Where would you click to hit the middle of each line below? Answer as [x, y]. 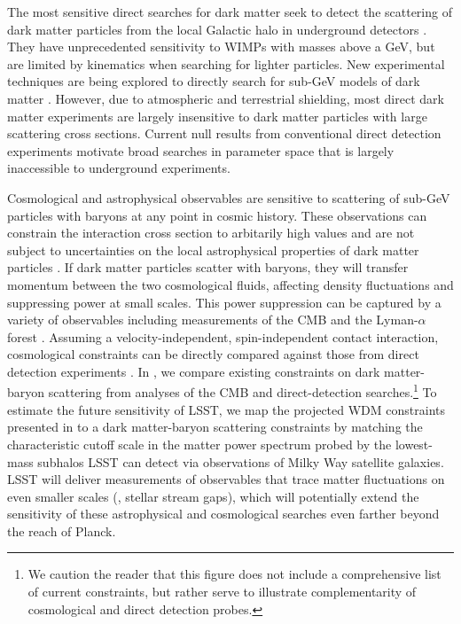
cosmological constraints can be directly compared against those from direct [213, 354]
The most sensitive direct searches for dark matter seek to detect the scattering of [230, 12]
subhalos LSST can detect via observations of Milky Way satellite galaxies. [241, 461]
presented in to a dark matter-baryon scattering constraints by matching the [215, 427]
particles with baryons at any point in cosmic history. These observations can [217, 215]
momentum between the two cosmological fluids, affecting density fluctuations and [230, 284]
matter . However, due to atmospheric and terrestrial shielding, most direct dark [226, 98]
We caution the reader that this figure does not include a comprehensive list [234, 574]
